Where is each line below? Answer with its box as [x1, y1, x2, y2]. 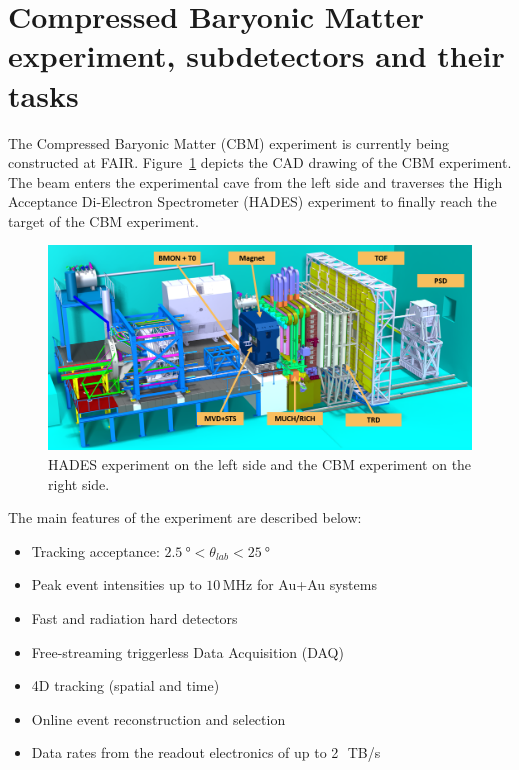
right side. [48, 473, 110, 494]
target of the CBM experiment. [8, 210, 199, 231]
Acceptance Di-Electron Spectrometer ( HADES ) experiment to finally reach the [8, 191, 497, 212]
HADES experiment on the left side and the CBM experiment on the [48, 454, 472, 475]
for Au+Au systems [256, 574, 377, 595]
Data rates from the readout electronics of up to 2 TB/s [31, 742, 381, 763]
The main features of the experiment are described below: [8, 507, 362, 528]
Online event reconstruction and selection [31, 708, 286, 729]
